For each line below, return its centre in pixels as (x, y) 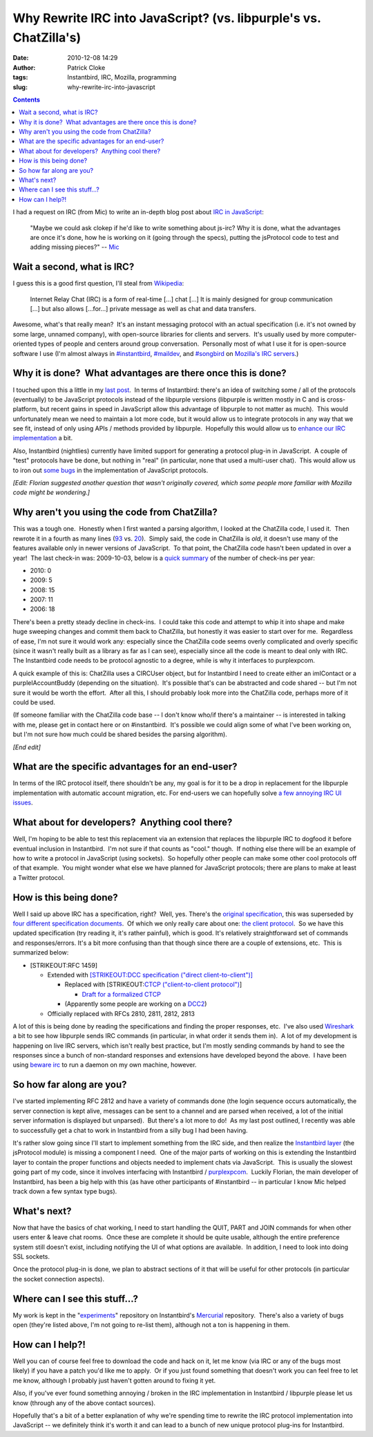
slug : (20, 87)
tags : (20, 77)
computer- (342, 334)
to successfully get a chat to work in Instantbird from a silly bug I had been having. (130, 1130)
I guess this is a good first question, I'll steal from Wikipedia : (98, 283)
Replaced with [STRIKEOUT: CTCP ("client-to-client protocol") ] (153, 984)
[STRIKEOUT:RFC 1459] (64, 965)
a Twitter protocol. (39, 877)
